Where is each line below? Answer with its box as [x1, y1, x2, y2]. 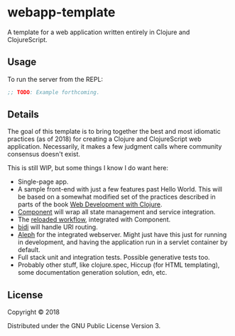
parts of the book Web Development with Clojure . [17, 200, 163, 209]
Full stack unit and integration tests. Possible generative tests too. [17, 253, 211, 262]
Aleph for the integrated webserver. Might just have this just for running [17, 231, 227, 239]
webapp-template [7, 4, 116, 21]
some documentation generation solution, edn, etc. [17, 268, 168, 277]
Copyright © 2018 [7, 308, 60, 317]
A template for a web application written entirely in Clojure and [7, 28, 190, 36]
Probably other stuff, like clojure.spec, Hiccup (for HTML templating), [17, 261, 220, 269]
